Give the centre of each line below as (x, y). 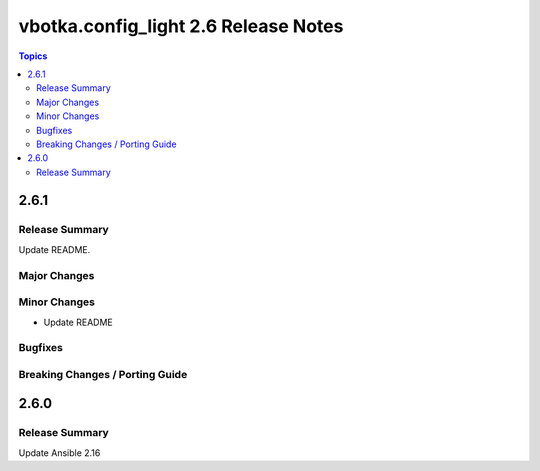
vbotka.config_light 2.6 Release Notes (181, 26)
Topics (33, 56)
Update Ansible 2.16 (59, 452)
